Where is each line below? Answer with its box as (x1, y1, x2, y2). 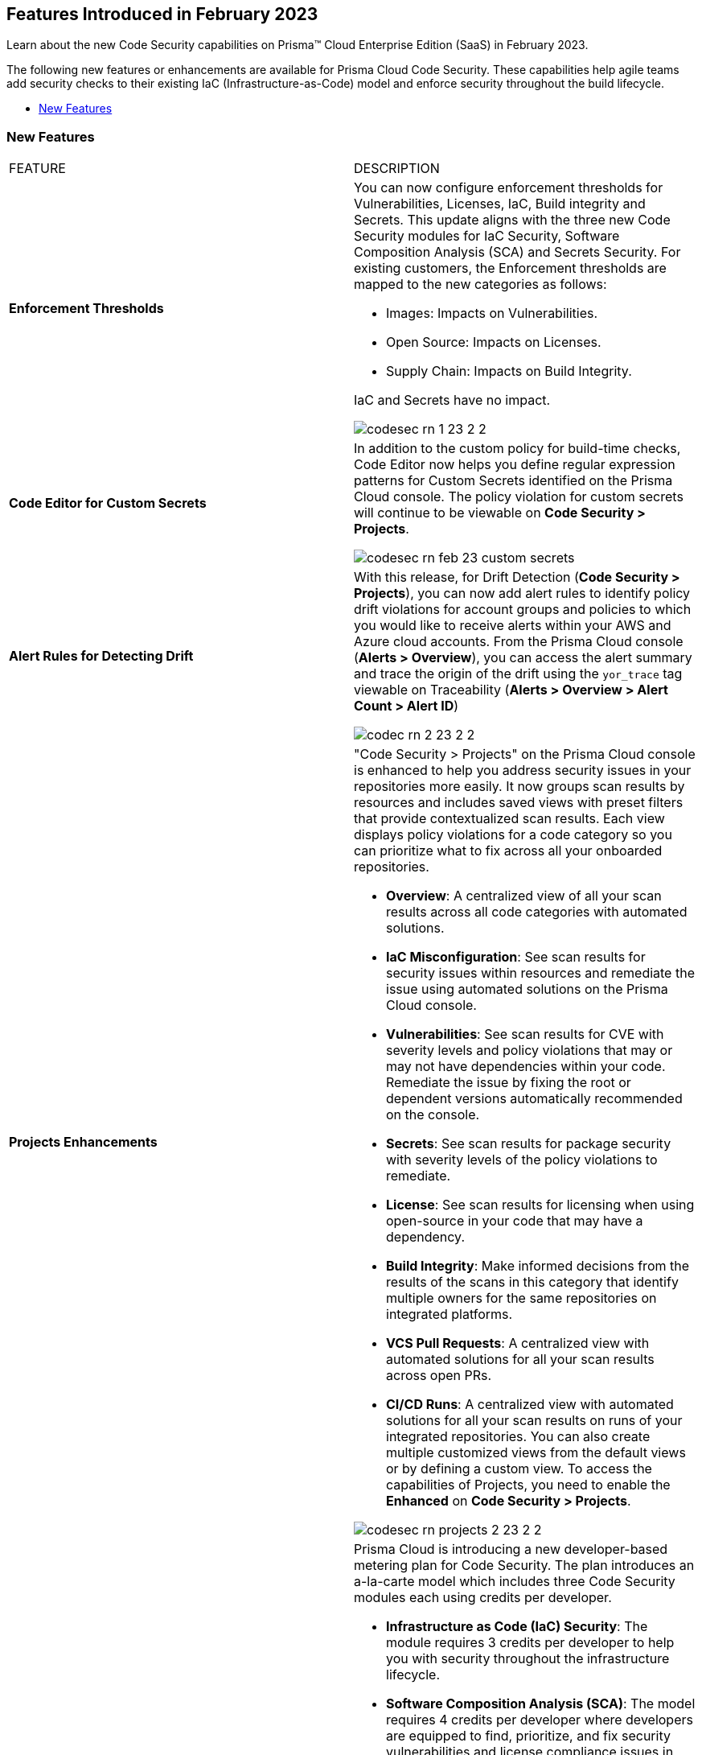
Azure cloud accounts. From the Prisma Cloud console (354, 633, 684, 650)
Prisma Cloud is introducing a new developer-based (354, 1541, 668, 1558)
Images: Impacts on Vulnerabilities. (386, 305, 598, 322)
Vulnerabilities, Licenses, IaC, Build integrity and (354, 196, 646, 212)
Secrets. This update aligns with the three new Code (354, 212, 671, 229)
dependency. (386, 1229, 466, 1246)
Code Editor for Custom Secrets (9, 495, 207, 512)
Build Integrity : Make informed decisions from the (386, 1258, 690, 1275)
